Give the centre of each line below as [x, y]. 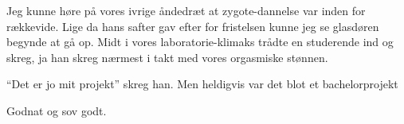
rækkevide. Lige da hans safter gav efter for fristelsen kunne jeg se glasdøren [193, 26]
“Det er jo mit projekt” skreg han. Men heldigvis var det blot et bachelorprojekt [202, 84]
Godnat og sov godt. [57, 110]
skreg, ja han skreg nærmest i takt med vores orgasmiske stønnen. [167, 57]
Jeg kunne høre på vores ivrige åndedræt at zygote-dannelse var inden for [186, 10]
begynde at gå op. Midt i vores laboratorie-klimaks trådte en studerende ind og [200, 42]
